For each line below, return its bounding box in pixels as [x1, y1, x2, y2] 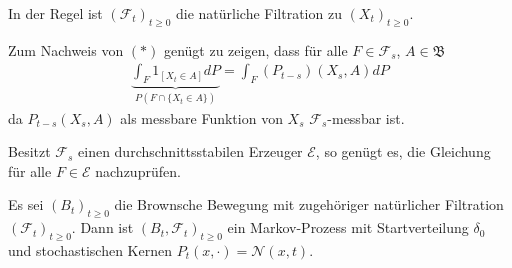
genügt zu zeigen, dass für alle [163, 39, 348, 60]
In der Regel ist [8, 3, 103, 23]
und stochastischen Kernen [8, 240, 172, 261]
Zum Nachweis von [8, 39, 124, 60]
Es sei [8, 194, 44, 215]
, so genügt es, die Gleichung [315, 141, 491, 162]
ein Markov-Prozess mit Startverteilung [227, 217, 469, 238]
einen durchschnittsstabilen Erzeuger [78, 141, 303, 162]
